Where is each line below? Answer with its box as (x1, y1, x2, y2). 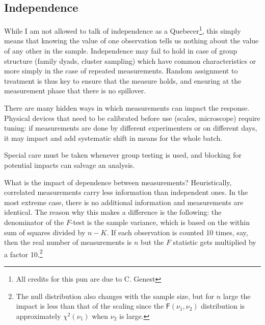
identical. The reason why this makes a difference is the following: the (4, 207, 222, 217)
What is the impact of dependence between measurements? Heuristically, (4, 177, 232, 187)
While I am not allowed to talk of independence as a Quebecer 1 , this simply (4, 24, 241, 36)
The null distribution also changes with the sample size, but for (16, 290, 214, 301)
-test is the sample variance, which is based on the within (70, 216, 250, 227)
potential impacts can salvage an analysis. (4, 159, 135, 170)
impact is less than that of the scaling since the (16, 301, 164, 311)
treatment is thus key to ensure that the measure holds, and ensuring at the (4, 75, 242, 86)
